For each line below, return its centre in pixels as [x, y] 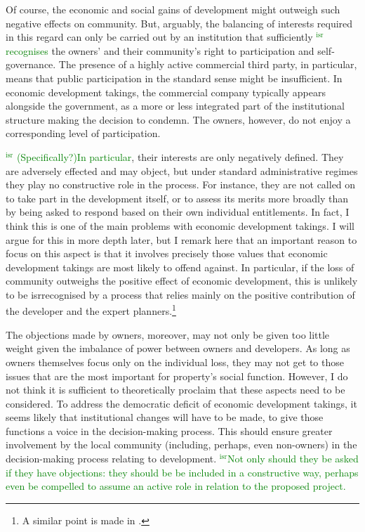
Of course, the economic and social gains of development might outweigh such [173, 9]
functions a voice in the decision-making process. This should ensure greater [169, 430]
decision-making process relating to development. [111, 459]
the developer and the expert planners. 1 [91, 310]
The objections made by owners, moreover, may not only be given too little [168, 334]
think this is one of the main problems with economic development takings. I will [180, 225]
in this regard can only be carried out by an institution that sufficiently [159, 37]
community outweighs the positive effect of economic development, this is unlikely [182, 281]
